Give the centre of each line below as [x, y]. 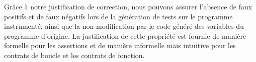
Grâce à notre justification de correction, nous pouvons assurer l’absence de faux [128, 6]
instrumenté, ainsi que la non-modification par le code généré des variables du [124, 26]
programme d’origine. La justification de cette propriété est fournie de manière [125, 35]
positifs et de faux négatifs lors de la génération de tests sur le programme [118, 16]
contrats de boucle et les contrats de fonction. [74, 55]
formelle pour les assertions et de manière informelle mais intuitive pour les [120, 45]
